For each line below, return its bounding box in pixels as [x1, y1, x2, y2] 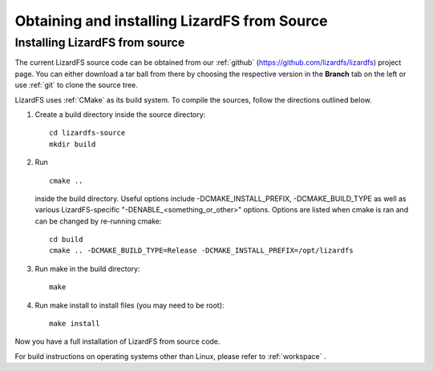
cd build [49, 235, 83, 244]
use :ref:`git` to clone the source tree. [14, 80, 138, 90]
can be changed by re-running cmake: [34, 216, 162, 226]
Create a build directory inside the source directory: [34, 109, 206, 119]
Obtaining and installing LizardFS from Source [14, 12, 328, 30]
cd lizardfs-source [49, 128, 126, 138]
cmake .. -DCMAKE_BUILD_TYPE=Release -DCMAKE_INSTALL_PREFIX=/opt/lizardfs [49, 246, 354, 256]
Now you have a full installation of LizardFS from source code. [14, 337, 221, 346]
